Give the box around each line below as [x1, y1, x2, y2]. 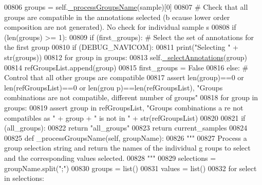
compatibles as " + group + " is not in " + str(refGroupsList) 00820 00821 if [4, 112, 246, 123]
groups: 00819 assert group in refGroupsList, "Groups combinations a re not [4, 102, 244, 113]
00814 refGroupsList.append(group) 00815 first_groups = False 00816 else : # [4, 62, 249, 72]
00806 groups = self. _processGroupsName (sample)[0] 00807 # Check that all [4, 2, 248, 12]
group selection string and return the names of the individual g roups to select [4, 142, 251, 153]
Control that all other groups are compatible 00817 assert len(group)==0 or [4, 72, 244, 83]
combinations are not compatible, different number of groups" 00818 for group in [4, 92, 258, 103]
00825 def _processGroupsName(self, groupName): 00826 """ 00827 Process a [4, 132, 247, 143]
